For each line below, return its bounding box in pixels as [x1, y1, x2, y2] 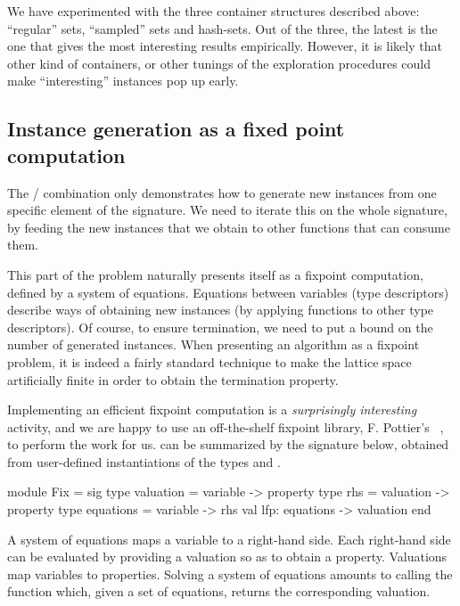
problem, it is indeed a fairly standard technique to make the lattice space [7, 352, 412, 371]
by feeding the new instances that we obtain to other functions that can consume [7, 217, 450, 236]
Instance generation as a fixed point [7, 115, 345, 143]
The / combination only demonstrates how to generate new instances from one [7, 183, 437, 201]
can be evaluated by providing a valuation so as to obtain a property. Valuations [7, 547, 448, 566]
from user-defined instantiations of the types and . [7, 452, 281, 471]
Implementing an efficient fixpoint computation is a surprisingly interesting [7, 400, 417, 419]
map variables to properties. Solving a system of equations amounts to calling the [7, 564, 453, 583]
